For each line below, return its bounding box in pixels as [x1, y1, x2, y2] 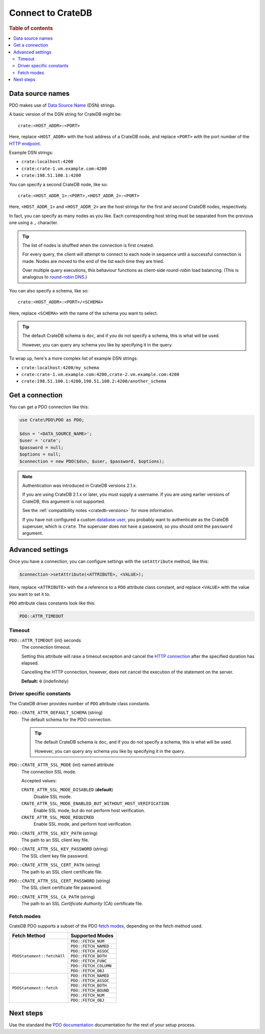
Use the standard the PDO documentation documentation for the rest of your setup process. [9, 1022, 196, 1028]
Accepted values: [21, 777, 57, 783]
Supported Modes [70, 932, 114, 939]
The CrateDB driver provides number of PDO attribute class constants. [9, 700, 151, 706]
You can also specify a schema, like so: [9, 287, 89, 293]
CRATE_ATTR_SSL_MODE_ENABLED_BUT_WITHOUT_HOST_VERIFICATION [21, 801, 169, 806]
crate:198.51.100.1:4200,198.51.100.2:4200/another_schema [21, 378, 167, 384]
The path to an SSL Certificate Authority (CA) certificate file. [21, 901, 143, 907]
